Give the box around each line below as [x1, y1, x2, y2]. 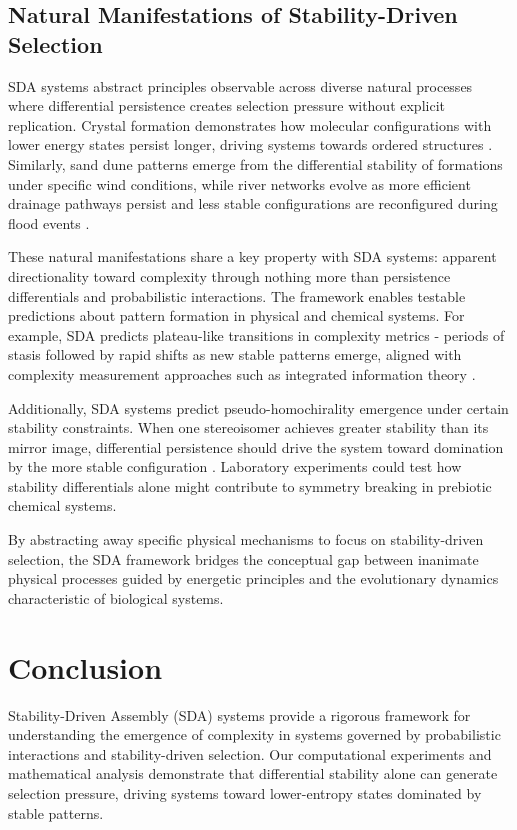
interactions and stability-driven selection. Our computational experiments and [8, 743, 492, 764]
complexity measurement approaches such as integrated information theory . [8, 363, 476, 384]
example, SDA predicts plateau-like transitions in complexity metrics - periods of [8, 324, 505, 345]
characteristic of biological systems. [8, 587, 224, 608]
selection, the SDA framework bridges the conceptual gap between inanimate [8, 548, 479, 569]
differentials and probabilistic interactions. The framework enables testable [8, 285, 466, 306]
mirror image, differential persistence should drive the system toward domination [8, 436, 504, 457]
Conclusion [8, 646, 163, 687]
